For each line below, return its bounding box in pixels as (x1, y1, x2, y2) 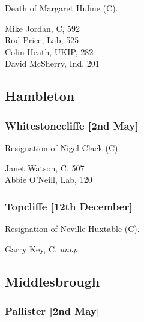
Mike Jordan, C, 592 (5, 22, 80, 34)
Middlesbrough (5, 272, 100, 290)
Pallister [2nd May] (5, 303, 100, 318)
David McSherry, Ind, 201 (5, 57, 100, 70)
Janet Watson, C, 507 (5, 161, 85, 174)
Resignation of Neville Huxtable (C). (5, 222, 140, 234)
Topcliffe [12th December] (5, 198, 133, 213)
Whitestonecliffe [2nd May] (5, 118, 139, 133)
